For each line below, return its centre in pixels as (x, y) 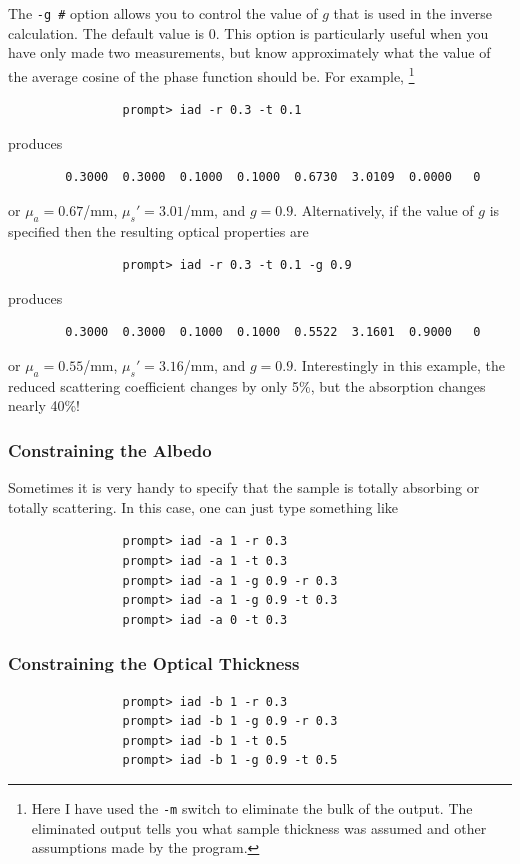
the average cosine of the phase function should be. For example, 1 (211, 74)
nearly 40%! (44, 405)
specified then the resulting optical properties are (158, 230)
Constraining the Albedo (110, 449)
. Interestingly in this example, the (399, 365)
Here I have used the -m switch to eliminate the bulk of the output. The (252, 808)
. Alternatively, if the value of (383, 209)
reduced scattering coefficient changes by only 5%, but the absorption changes (247, 385)
